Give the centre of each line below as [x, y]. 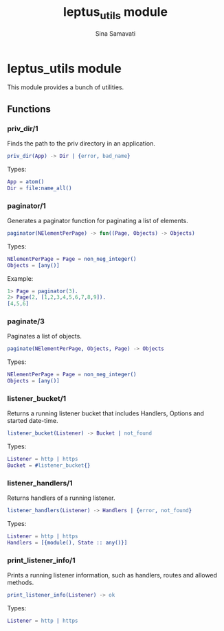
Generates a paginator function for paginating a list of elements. [98, 220]
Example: [20, 278]
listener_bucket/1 [37, 398]
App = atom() [26, 182]
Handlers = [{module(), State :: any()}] [67, 543]
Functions [29, 109]
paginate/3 [26, 321]
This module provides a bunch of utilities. [66, 87]
